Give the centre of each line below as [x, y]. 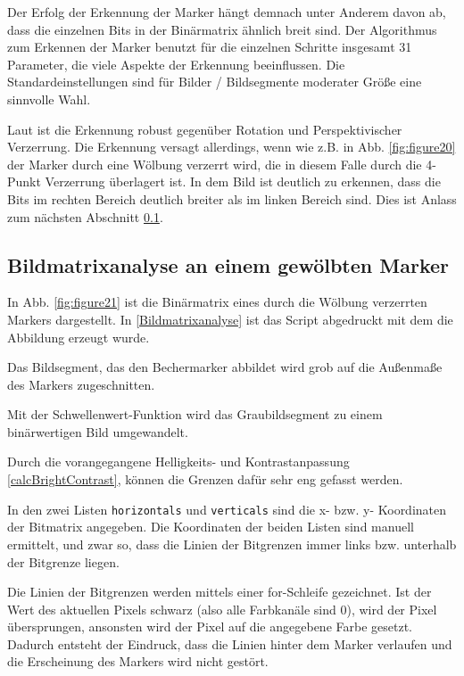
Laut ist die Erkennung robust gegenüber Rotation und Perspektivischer [205, 129]
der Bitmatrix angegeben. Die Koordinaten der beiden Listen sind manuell [211, 527]
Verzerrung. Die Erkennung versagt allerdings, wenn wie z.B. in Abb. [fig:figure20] [232, 147]
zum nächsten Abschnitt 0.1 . [85, 216]
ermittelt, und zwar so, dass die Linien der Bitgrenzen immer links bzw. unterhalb [232, 544]
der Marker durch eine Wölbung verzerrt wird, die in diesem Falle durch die [215, 164]
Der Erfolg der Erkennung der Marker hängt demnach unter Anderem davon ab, [227, 12]
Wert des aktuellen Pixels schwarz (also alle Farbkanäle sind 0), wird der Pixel [222, 609]
